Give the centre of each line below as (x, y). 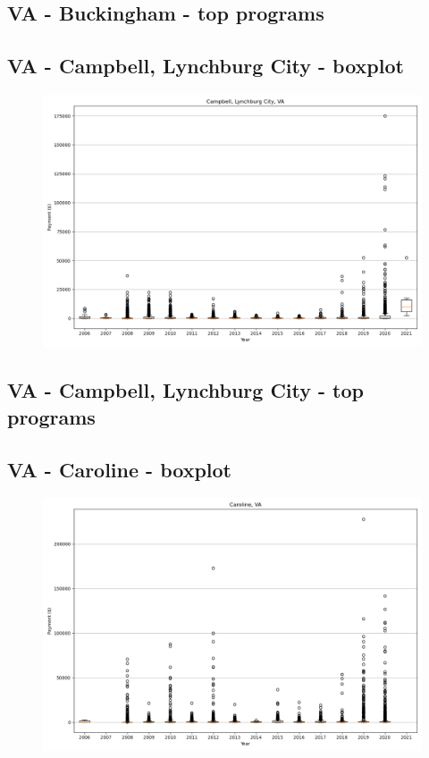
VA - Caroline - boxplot (119, 469)
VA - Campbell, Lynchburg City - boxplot (206, 66)
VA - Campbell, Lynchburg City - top (185, 390)
